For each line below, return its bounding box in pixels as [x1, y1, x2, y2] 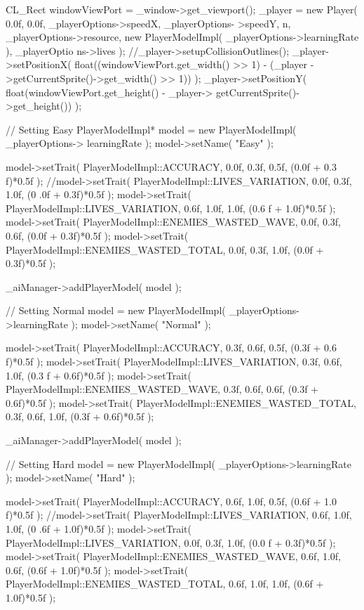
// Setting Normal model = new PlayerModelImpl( [6, 303, 226, 318]
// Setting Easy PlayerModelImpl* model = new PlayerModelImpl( [6, 122, 297, 136]
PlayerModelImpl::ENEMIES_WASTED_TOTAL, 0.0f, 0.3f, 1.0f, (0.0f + [6, 242, 324, 257]
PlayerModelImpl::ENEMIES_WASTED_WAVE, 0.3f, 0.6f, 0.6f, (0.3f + [6, 382, 319, 396]
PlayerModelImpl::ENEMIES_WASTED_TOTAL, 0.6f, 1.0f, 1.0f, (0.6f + [6, 576, 324, 591]
